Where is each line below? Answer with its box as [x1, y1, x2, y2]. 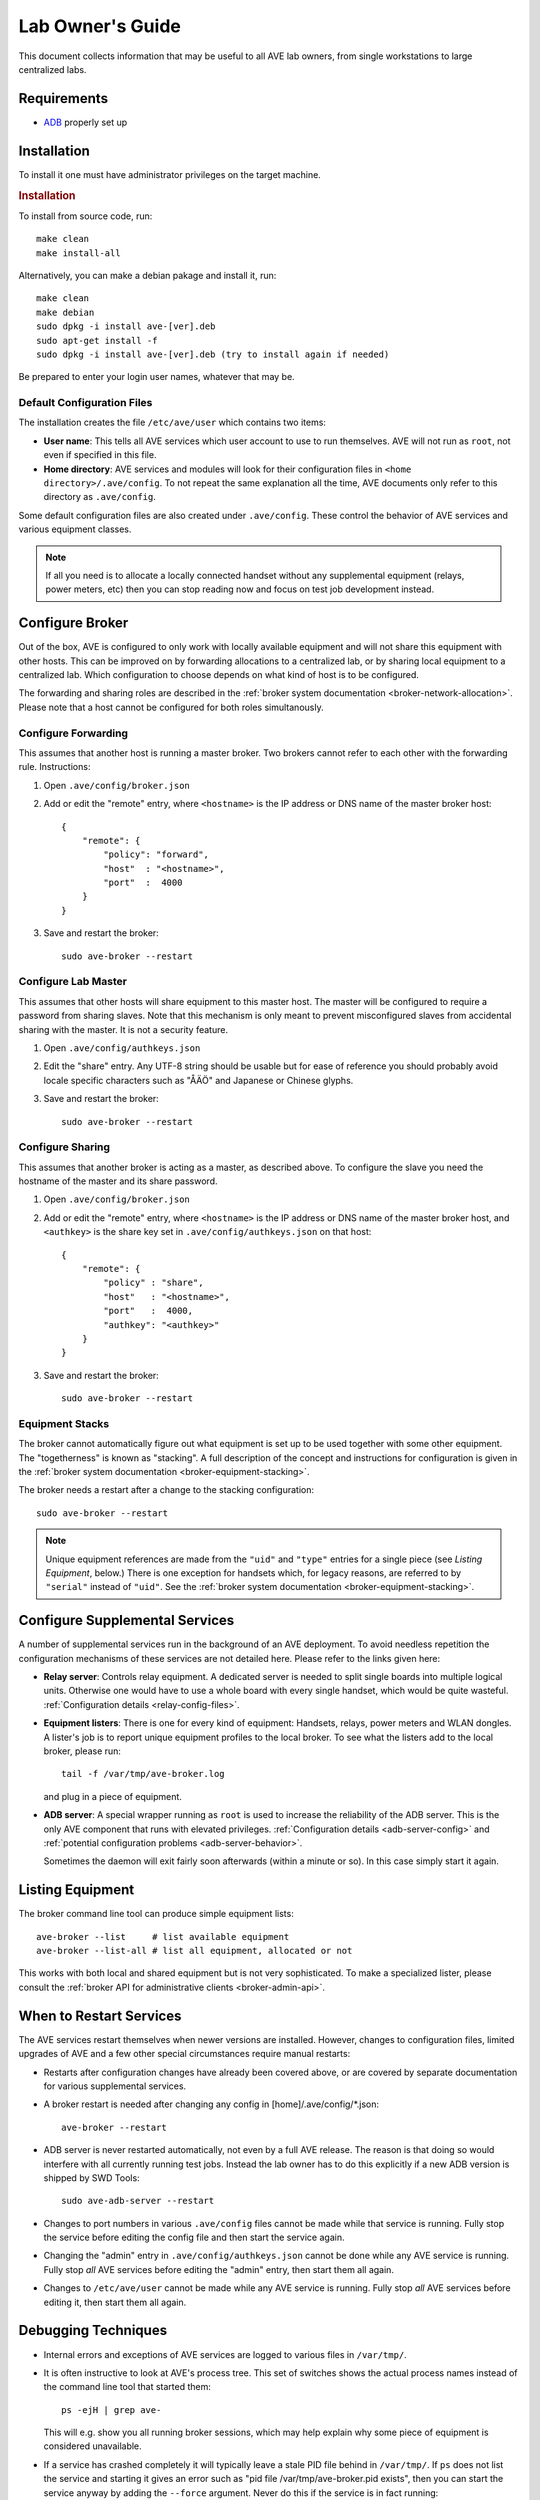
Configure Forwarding [18, 726, 129, 740]
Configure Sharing [18, 1140, 110, 1154]
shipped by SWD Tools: [43, 2171, 140, 2184]
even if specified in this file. [43, 449, 157, 461]
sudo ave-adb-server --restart [61, 2195, 215, 2207]
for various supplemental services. [43, 2080, 187, 2092]
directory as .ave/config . [43, 491, 157, 503]
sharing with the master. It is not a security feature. [18, 1023, 229, 1035]
